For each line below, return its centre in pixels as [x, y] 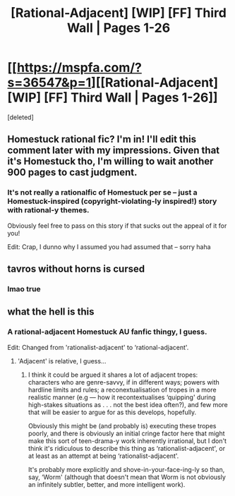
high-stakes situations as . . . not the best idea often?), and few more [128, 404]
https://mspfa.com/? [79, 68]
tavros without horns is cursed [76, 269]
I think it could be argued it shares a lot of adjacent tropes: [113, 375]
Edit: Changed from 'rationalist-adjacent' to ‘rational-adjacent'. [98, 347]
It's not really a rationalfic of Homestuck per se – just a [102, 193]
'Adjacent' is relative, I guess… [62, 361]
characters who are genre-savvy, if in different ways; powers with [124, 382]
